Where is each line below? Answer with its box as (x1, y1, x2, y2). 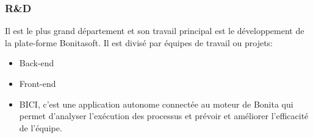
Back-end (19, 57, 54, 69)
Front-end (19, 77, 56, 89)
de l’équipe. (19, 121, 62, 134)
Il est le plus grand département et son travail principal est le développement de (5, 24, 304, 37)
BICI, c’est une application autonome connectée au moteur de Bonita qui (19, 97, 293, 110)
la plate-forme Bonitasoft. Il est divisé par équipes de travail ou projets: (5, 36, 273, 49)
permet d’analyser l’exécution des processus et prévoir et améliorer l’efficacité (19, 109, 309, 122)
